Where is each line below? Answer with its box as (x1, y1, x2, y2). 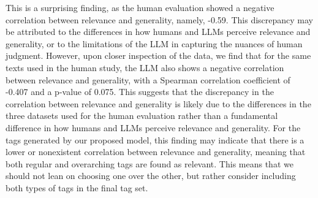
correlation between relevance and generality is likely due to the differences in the (6, 97, 311, 110)
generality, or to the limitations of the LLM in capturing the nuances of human (6, 37, 303, 50)
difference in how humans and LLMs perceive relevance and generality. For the (6, 121, 301, 134)
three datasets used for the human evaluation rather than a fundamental (6, 109, 278, 122)
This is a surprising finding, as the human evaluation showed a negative (6, 1, 274, 13)
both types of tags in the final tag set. (6, 181, 148, 194)
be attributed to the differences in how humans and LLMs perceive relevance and (6, 25, 311, 38)
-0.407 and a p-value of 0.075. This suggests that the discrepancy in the (6, 85, 274, 98)
